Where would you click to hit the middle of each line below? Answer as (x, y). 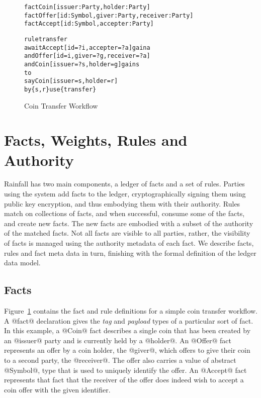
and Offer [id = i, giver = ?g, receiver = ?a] (87, 56)
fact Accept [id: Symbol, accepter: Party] (89, 24)
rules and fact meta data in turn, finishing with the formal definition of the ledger (130, 253)
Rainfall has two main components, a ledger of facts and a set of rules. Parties (124, 184)
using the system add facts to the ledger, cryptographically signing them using (125, 194)
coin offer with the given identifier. (57, 389)
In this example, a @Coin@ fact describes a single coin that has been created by (127, 330)
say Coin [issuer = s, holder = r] (71, 81)
